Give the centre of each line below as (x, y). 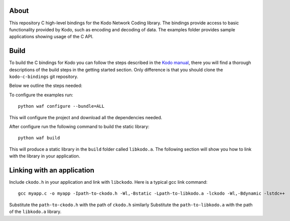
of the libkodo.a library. (35, 212)
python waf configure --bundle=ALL (61, 106)
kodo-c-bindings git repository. (44, 76)
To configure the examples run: (41, 95)
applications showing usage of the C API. (51, 37)
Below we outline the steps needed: (46, 86)
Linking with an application (52, 170)
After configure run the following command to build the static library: (79, 126)
